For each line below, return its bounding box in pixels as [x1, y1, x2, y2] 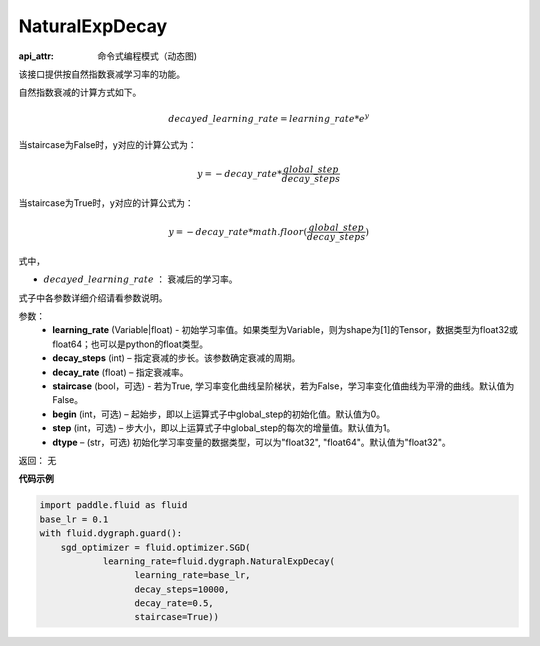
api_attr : [18, 50, 55, 62]
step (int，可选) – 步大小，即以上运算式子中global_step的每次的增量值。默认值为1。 [52, 422, 396, 434]
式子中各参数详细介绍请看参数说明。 [18, 291, 168, 304]
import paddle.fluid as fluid [39, 500, 188, 511]
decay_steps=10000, [134, 583, 230, 595]
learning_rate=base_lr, [134, 570, 251, 581]
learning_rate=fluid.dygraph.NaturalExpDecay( [102, 555, 335, 567]
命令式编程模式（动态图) [97, 50, 198, 62]
